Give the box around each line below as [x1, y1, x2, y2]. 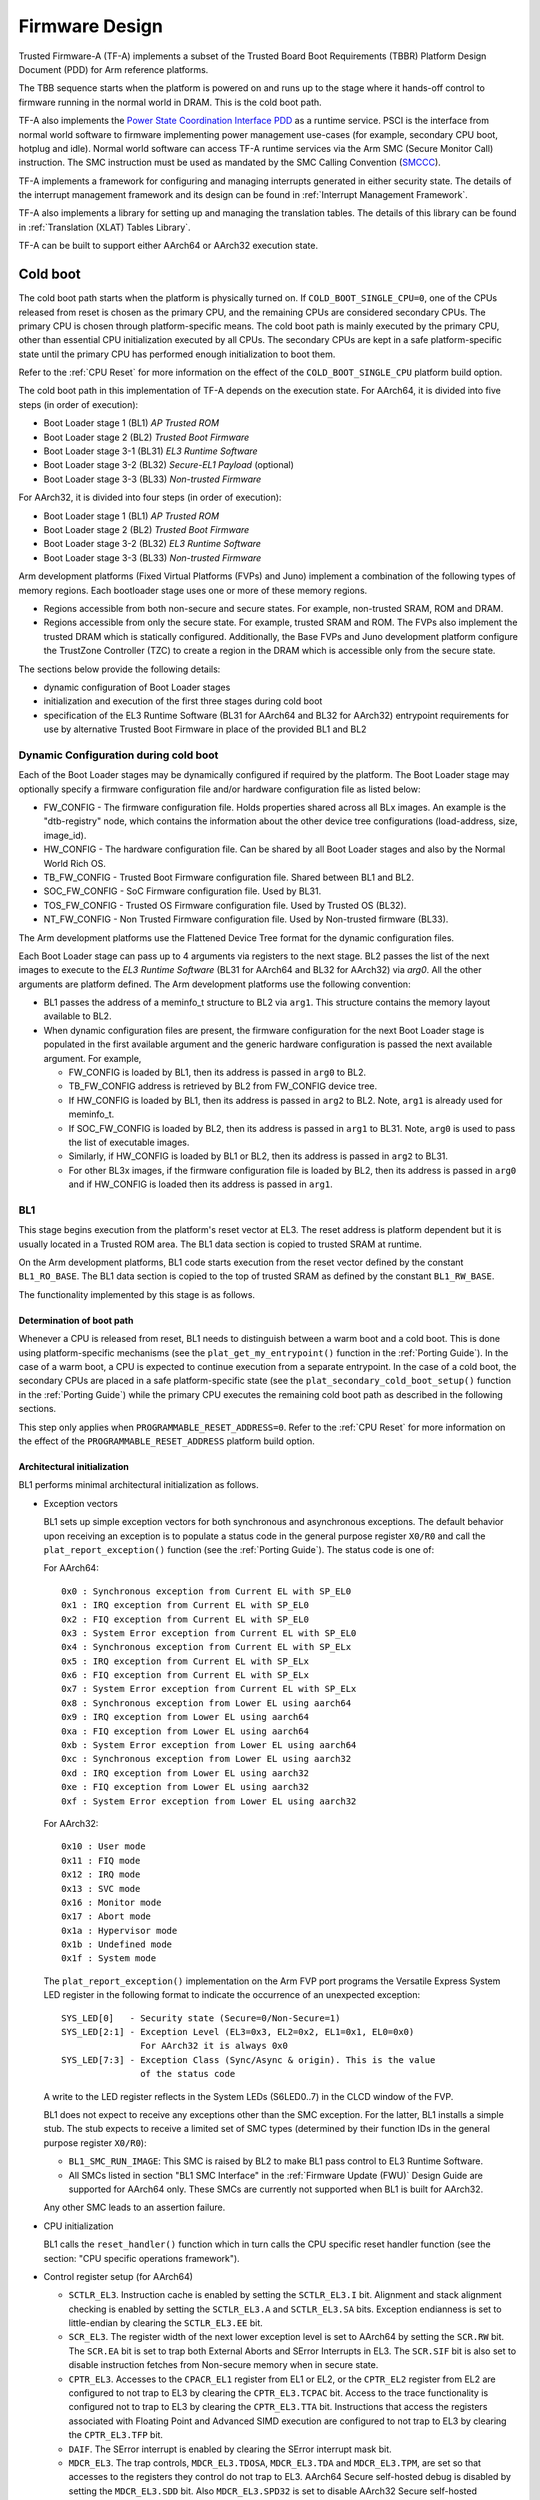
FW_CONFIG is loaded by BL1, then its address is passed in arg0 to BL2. [68, 1066, 367, 1079]
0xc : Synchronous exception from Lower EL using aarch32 [61, 1753, 352, 1765]
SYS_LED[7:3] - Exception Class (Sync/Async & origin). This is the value [61, 2054, 436, 2065]
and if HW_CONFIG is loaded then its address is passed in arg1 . [68, 1178, 334, 1190]
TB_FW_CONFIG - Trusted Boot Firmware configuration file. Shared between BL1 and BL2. [43, 871, 415, 883]
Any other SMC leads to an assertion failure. [43, 2201, 226, 2214]
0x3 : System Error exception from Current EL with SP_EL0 [61, 1627, 357, 1639]
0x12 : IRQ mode [61, 1869, 141, 1880]
